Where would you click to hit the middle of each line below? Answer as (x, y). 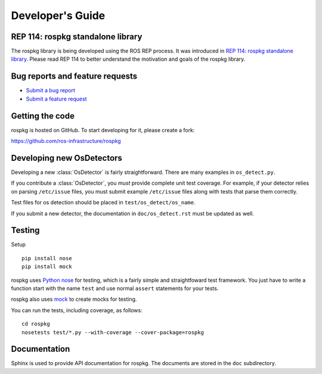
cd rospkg (36, 324)
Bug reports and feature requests (74, 77)
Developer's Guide (58, 15)
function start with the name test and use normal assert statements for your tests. (115, 288)
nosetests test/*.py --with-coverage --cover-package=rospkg (113, 332)
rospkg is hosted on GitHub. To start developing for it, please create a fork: (103, 130)
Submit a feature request (56, 99)
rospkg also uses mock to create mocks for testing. (74, 299)
